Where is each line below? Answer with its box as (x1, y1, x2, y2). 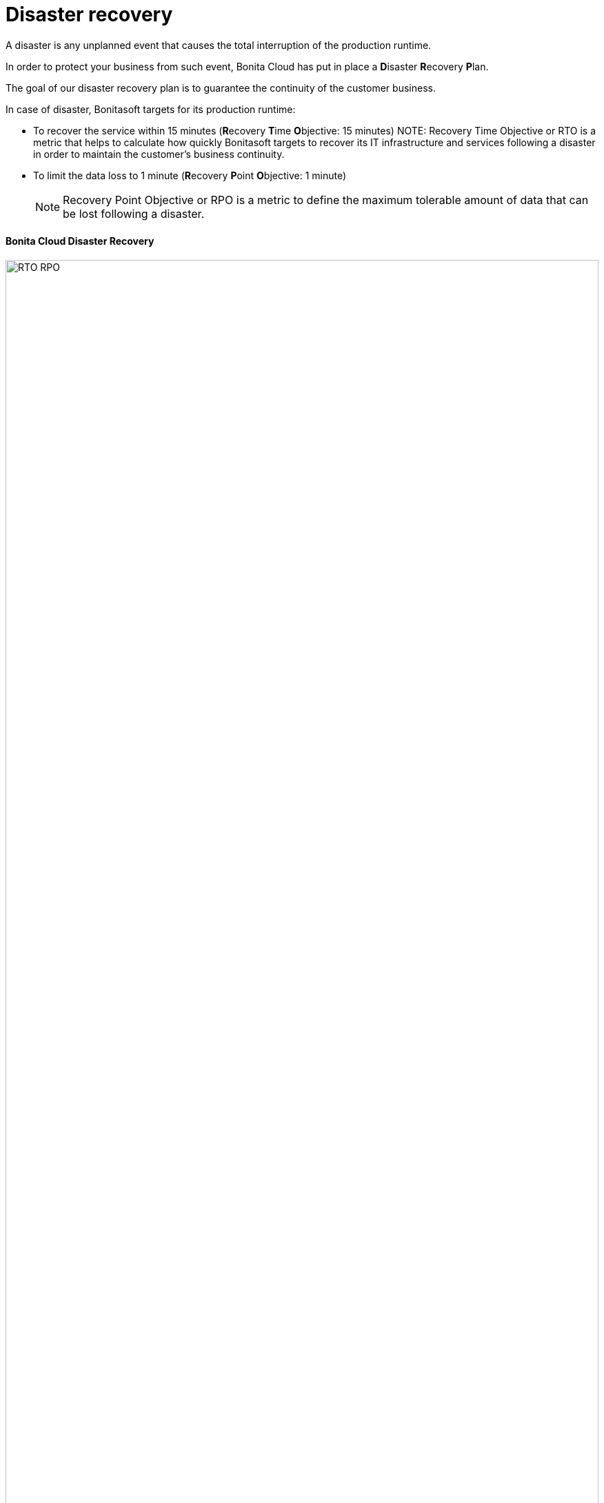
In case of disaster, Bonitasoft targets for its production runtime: (6, 103, 296, 115)
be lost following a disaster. (63, 206, 205, 221)
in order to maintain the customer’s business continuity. (33, 148, 285, 160)
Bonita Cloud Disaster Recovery (6, 235, 154, 248)
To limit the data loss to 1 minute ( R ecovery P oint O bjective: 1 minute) (33, 169, 347, 181)
